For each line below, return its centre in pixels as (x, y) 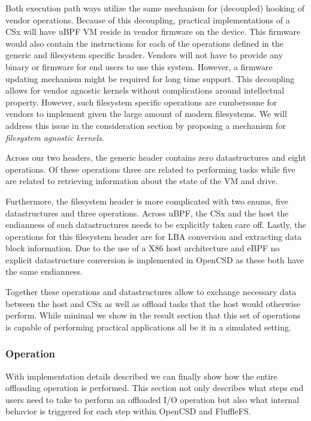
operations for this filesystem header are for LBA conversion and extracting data (154, 236)
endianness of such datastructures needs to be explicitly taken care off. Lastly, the (156, 225)
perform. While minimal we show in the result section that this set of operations (153, 315)
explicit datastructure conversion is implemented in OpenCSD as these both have (155, 259)
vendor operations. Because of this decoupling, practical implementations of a (148, 19)
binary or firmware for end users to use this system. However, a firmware (139, 66)
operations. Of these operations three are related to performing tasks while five (150, 169)
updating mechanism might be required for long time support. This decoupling (150, 78)
